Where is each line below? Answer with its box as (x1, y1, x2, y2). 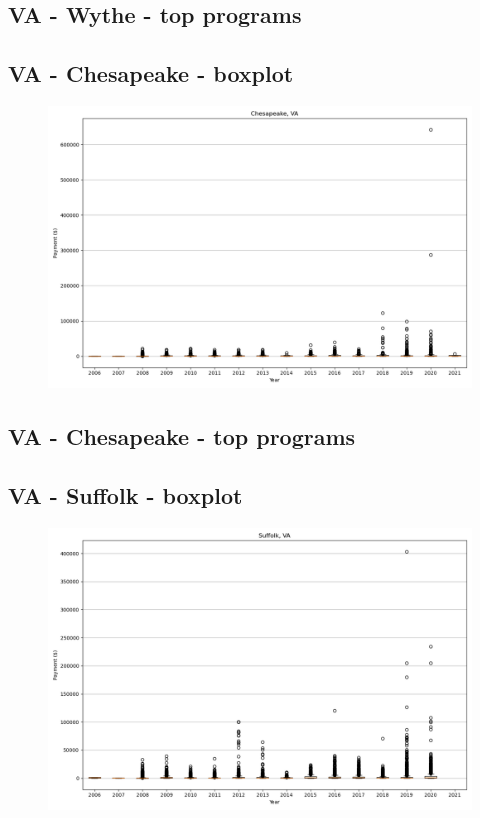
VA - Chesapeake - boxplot (8, 58, 294, 89)
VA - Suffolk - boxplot (8, 480, 243, 511)
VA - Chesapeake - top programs (8, 421, 356, 452)
